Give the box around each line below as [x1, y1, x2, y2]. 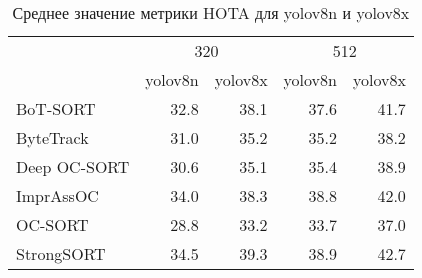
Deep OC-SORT [16, 155, 130, 178]
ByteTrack [16, 126, 89, 149]
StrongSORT [16, 242, 106, 265]
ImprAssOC [16, 184, 99, 207]
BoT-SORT [16, 97, 96, 120]
